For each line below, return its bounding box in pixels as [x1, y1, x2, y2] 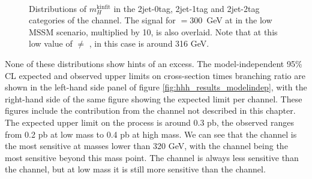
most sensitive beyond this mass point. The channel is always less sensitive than [5, 151, 299, 163]
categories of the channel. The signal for [29, 14, 176, 26]
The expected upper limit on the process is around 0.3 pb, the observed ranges [5, 116, 295, 128]
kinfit [97, 4, 110, 10]
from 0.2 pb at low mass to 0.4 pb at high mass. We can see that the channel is [5, 128, 297, 140]
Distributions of [29, 2, 87, 14]
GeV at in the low [206, 14, 272, 26]
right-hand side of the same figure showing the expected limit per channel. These [5, 92, 302, 105]
